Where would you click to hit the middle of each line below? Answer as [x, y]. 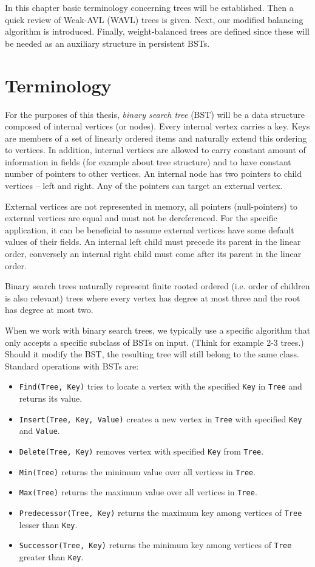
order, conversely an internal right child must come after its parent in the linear [153, 254]
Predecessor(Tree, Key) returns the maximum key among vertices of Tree [161, 512]
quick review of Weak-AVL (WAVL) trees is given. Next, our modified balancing [154, 19]
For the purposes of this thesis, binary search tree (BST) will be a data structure [155, 114]
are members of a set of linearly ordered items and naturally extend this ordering [156, 138]
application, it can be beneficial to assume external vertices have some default [150, 229]
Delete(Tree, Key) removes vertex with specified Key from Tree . [141, 451]
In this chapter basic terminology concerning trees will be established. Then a [149, 7]
